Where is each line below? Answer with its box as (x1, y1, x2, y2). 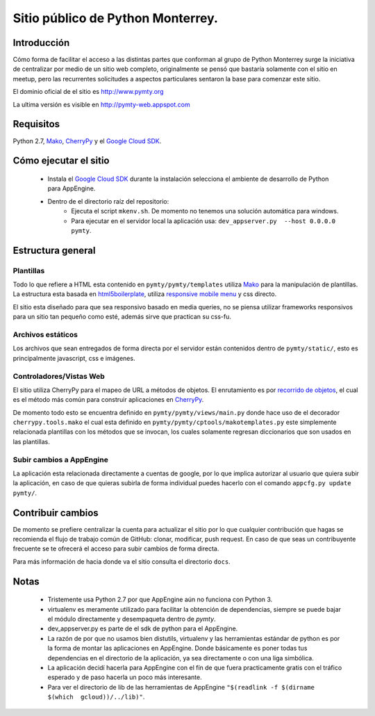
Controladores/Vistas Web (12, 371, 106, 381)
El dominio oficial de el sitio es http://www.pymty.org (12, 88, 164, 96)
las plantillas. (12, 437, 50, 446)
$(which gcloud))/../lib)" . (47, 692, 145, 701)
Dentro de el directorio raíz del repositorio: (47, 197, 169, 205)
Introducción (12, 37, 70, 49)
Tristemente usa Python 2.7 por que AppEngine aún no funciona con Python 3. (47, 595, 273, 604)
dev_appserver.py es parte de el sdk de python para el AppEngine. (47, 624, 238, 633)
